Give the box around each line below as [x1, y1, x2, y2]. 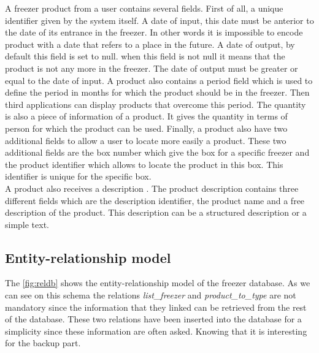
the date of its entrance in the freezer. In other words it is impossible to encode [5, 26, 303, 39]
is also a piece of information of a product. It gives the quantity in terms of [5, 110, 288, 123]
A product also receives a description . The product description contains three [5, 181, 299, 194]
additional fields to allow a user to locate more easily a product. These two [5, 134, 286, 146]
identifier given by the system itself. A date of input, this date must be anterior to [5, 13, 314, 26]
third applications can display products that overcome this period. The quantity [5, 97, 306, 110]
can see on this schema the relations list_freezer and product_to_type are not [5, 289, 296, 302]
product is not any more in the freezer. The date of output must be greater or [5, 61, 298, 74]
